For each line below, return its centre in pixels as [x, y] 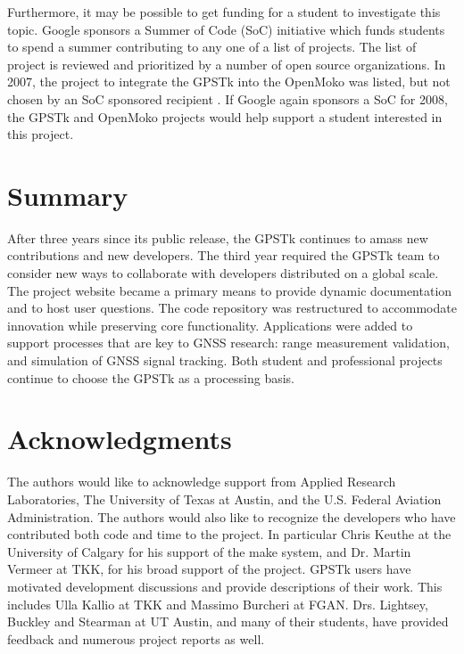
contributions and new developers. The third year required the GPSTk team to [224, 255]
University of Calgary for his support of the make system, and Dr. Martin [209, 551]
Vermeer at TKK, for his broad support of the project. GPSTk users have [209, 569]
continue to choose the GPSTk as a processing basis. [151, 377]
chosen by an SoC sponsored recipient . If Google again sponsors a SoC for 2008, [228, 98]
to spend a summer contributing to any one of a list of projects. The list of [212, 47]
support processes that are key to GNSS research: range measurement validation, [228, 343]
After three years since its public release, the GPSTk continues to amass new [218, 237]
